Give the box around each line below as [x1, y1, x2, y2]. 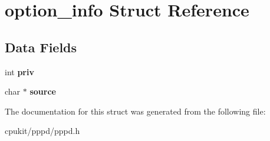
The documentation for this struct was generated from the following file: [5, 105, 266, 117]
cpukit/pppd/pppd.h [5, 125, 80, 137]
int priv [5, 65, 34, 78]
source [29, 85, 56, 98]
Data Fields [5, 38, 77, 56]
